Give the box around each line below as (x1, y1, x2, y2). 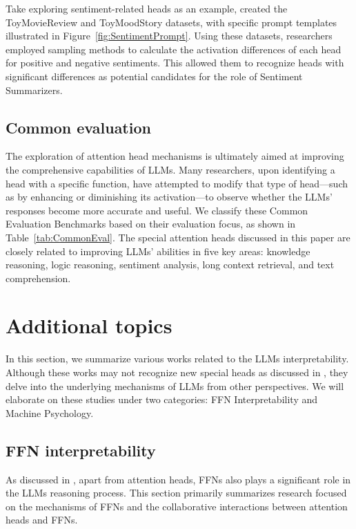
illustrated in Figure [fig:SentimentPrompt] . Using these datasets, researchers (6, 28, 333, 43)
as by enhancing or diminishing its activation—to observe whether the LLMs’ (6, 189, 333, 204)
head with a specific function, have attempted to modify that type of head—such (6, 176, 348, 190)
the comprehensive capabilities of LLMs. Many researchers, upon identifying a (6, 162, 335, 176)
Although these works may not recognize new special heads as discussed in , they (6, 365, 348, 380)
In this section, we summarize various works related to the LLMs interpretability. (6, 351, 349, 366)
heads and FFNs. (6, 512, 78, 527)
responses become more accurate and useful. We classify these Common (6, 203, 308, 217)
